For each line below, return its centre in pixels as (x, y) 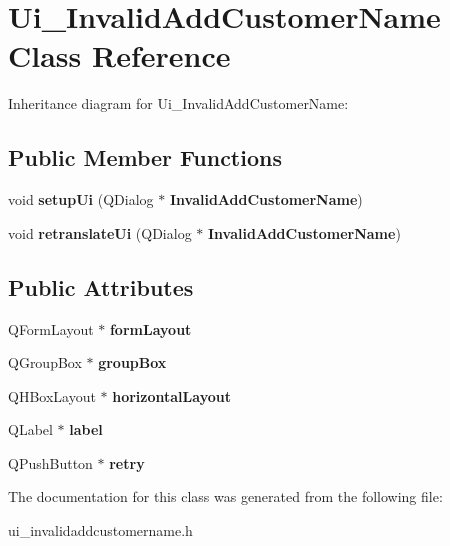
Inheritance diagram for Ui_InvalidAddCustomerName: (178, 103)
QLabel (30, 429)
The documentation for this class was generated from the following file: (225, 496)
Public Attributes (101, 286)
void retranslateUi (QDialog (100, 232)
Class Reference (119, 55)
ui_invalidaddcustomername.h (100, 530)
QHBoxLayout (52, 395)
